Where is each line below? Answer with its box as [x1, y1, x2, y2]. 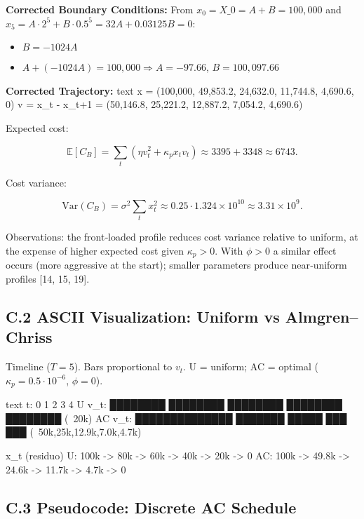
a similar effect [273, 243, 337, 257]
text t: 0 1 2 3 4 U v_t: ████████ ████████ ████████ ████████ [6, 397, 342, 412]
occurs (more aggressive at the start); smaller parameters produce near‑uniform [6, 257, 347, 272]
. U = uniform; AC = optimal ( [183, 359, 318, 374]
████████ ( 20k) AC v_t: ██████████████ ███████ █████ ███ [6, 410, 347, 425]
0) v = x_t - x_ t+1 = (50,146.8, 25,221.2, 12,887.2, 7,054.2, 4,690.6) [6, 97, 303, 112]
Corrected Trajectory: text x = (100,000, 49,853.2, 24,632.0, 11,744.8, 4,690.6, [6, 83, 354, 97]
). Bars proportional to [74, 359, 173, 374]
